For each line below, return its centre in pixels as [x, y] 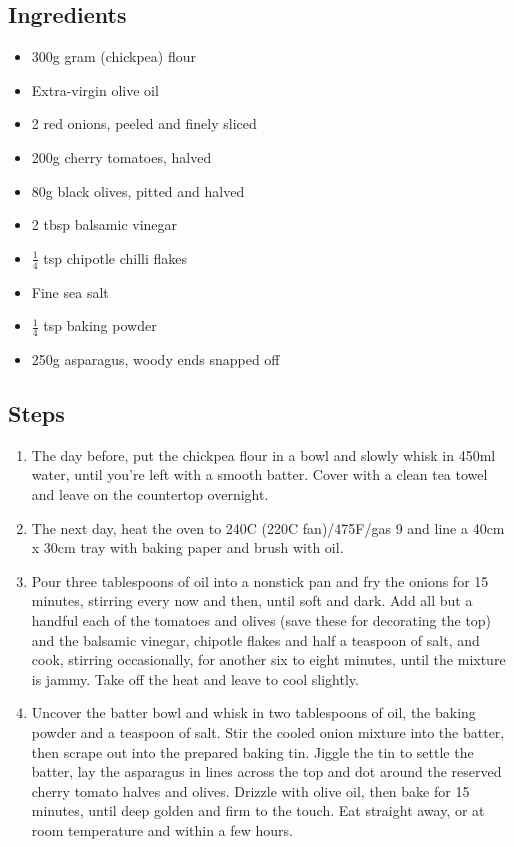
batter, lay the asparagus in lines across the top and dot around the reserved [266, 771]
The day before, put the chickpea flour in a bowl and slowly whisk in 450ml [263, 454]
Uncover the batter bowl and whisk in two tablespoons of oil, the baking [253, 712]
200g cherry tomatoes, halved [121, 156]
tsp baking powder [100, 325]
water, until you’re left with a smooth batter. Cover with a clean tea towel [259, 474]
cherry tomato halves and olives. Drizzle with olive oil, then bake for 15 [250, 790]
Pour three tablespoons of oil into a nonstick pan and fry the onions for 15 [260, 580]
